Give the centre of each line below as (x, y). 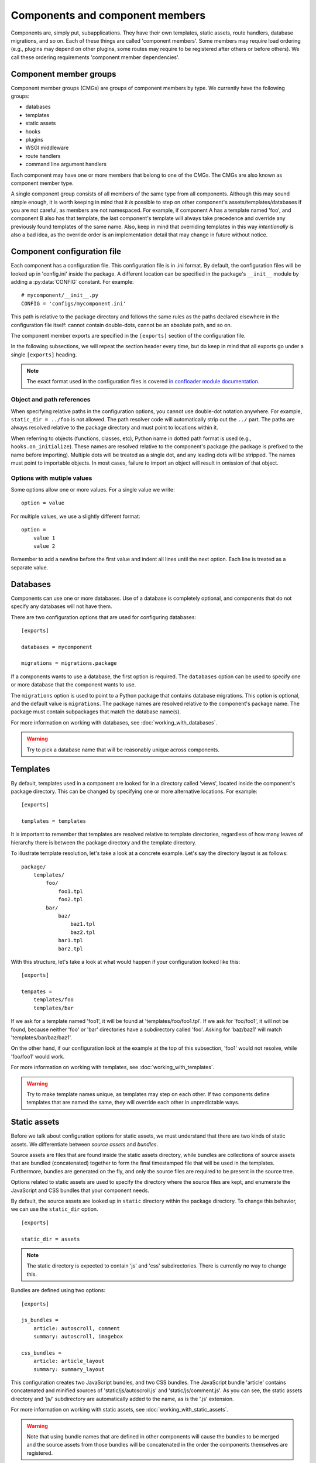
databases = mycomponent (57, 647)
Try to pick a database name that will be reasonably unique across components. (123, 750)
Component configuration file (66, 252)
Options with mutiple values (51, 478)
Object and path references (51, 400)
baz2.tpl (83, 932)
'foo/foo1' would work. (38, 1056)
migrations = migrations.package (69, 663)
